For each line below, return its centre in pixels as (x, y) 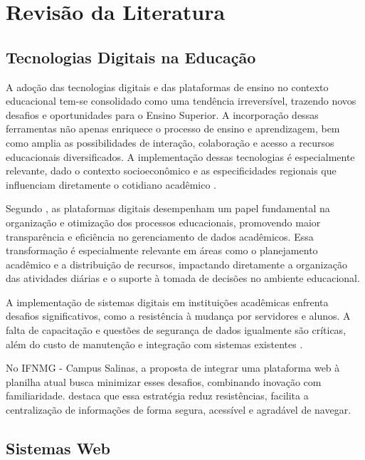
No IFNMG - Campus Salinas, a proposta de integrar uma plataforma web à (173, 368)
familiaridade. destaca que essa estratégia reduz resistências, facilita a (157, 396)
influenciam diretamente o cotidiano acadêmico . (111, 184)
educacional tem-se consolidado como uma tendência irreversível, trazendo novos (181, 101)
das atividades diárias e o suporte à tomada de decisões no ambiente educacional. (183, 278)
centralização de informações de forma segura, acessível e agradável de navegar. (179, 410)
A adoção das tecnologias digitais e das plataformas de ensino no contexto (167, 87)
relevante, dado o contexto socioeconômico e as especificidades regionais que (171, 171)
